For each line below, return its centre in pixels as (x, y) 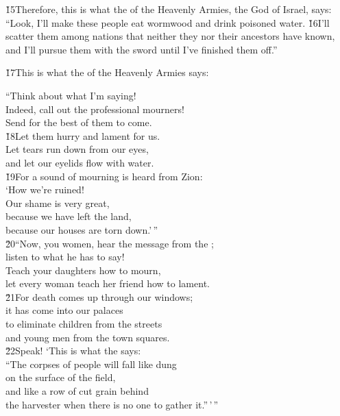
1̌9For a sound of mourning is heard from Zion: (104, 176)
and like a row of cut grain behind (77, 391)
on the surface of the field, (61, 377)
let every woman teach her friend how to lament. (108, 283)
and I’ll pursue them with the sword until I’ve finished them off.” (142, 49)
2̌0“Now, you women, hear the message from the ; (110, 243)
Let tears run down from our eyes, (77, 149)
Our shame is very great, (58, 203)
